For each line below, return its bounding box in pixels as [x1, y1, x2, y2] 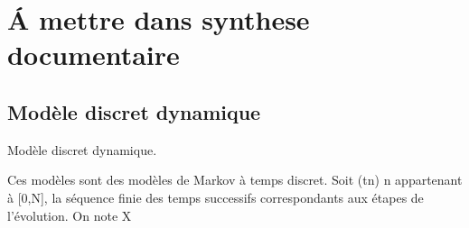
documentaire [7, 36, 180, 73]
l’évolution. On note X [7, 205, 132, 224]
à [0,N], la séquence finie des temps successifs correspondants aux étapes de [7, 187, 424, 206]
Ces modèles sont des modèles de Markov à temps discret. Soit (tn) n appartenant [7, 170, 463, 189]
